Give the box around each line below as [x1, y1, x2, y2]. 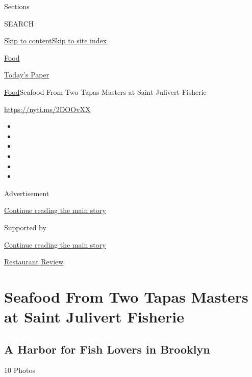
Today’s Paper [4, 69, 49, 80]
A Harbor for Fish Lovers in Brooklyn [4, 341, 210, 357]
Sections [4, 1, 30, 11]
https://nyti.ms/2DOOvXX [4, 103, 91, 114]
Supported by [4, 222, 46, 232]
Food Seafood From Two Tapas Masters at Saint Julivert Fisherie [4, 86, 207, 97]
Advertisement [4, 187, 49, 198]
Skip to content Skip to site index [4, 35, 107, 46]
